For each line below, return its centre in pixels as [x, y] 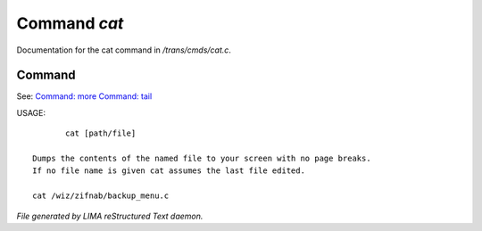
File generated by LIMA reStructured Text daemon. [110, 216]
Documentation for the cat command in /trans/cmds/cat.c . [124, 50]
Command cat [70, 23]
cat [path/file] [101, 133]
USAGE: [31, 112]
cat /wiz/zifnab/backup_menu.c [101, 196]
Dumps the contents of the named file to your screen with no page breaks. [202, 159]
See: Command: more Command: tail [84, 96]
